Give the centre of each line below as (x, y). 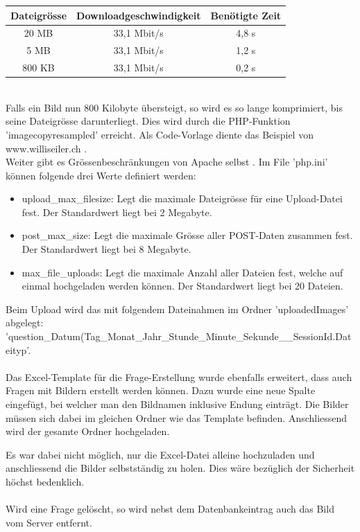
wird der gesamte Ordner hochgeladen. (88, 431)
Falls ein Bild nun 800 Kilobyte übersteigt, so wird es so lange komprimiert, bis (174, 107)
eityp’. (18, 349)
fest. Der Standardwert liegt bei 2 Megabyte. (117, 212)
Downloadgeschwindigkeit (139, 15)
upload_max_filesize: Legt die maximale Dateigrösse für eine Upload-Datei (182, 198)
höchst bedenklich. (45, 481)
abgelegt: (25, 322)
